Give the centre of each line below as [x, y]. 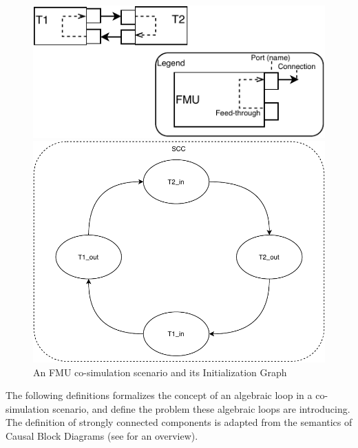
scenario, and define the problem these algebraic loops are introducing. [201, 408]
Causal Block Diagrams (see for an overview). [102, 436]
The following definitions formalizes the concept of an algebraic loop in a [159, 395]
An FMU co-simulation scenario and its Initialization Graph [160, 372]
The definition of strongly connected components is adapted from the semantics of [179, 422]
